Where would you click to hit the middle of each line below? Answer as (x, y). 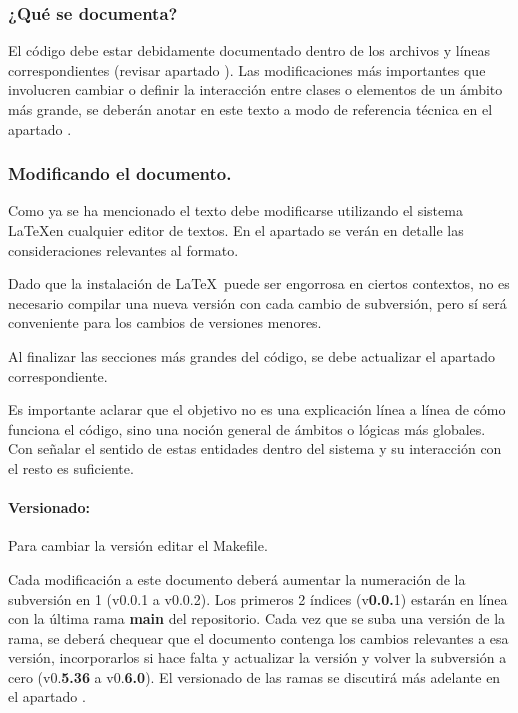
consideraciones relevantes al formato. (123, 249)
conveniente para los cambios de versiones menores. (165, 322)
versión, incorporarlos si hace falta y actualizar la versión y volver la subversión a (257, 657)
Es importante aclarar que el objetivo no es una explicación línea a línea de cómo (257, 409)
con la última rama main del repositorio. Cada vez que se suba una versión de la (257, 618)
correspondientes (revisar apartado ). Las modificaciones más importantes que (247, 69)
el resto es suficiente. (71, 467)
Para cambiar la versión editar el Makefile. (138, 545)
